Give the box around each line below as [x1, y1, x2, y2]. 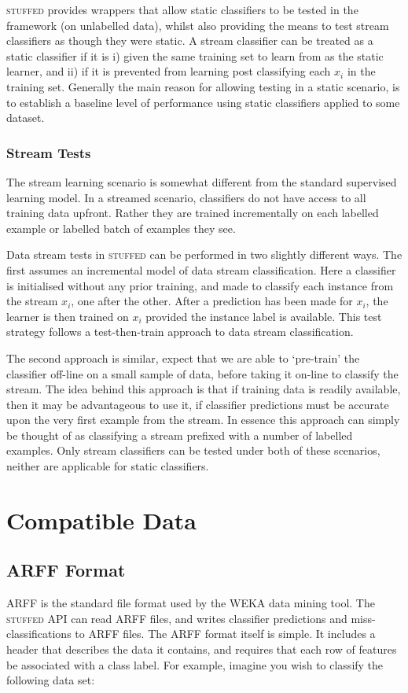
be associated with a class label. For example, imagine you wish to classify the [6, 656, 384, 673]
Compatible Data [6, 503, 197, 536]
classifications [6, 625, 72, 642]
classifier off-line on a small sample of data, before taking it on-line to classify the [6, 365, 399, 382]
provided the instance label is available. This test [145, 308, 382, 324]
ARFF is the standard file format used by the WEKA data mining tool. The [6, 595, 375, 611]
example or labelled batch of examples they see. [6, 219, 236, 236]
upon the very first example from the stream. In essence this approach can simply [6, 411, 400, 428]
